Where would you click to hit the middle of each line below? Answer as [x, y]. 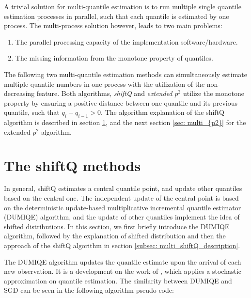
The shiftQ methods [72, 165]
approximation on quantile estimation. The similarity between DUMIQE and [118, 280]
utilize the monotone [213, 93]
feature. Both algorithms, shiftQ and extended [104, 93]
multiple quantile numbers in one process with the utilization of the [104, 84]
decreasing [19, 93]
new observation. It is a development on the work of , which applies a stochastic [123, 271]
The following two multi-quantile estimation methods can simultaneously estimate [126, 74]
